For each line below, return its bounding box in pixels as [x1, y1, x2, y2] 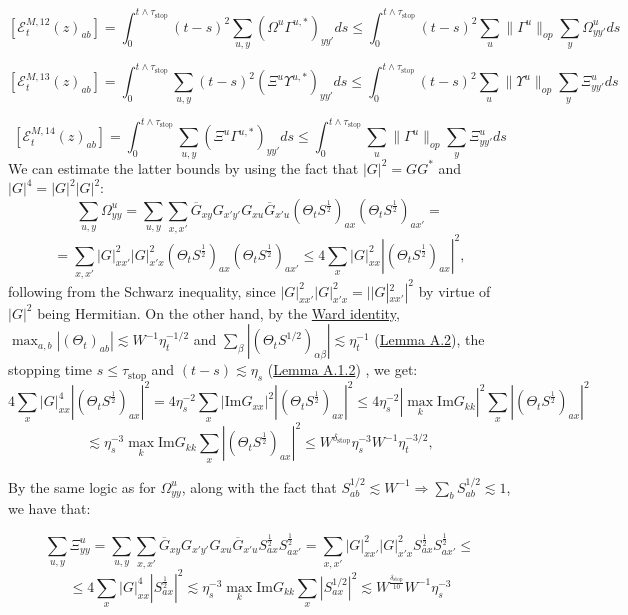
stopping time [8, 359, 93, 380]
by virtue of [418, 280, 491, 301]
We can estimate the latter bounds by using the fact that [8, 157, 359, 178]
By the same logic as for [8, 476, 156, 497]
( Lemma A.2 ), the [374, 329, 485, 350]
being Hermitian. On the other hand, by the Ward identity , [37, 302, 400, 323]
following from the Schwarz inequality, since [8, 280, 276, 301]
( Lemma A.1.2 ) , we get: [267, 359, 418, 380]
